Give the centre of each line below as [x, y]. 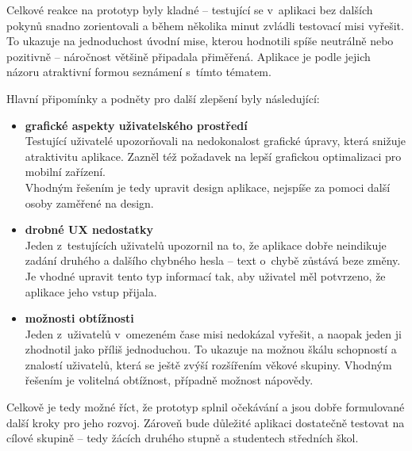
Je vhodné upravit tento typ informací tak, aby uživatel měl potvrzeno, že [205, 275]
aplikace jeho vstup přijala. [91, 291]
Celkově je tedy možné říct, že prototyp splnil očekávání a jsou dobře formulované [206, 407]
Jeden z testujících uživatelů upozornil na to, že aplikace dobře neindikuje [206, 245]
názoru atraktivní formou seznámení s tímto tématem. [139, 72]
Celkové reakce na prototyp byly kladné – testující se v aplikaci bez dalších [190, 10]
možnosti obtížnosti [79, 318]
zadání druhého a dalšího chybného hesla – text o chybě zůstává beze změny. [213, 260]
